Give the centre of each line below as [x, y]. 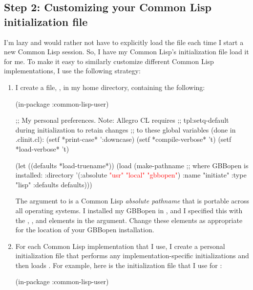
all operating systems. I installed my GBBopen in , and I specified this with [129, 210]
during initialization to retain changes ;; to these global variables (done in [126, 129]
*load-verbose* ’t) [42, 148]
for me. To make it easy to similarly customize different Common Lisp [109, 61]
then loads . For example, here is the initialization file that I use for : [119, 265]
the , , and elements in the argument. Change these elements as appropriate [129, 220]
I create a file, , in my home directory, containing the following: [110, 87]
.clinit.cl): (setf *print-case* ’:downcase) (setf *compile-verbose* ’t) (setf [123, 139]
